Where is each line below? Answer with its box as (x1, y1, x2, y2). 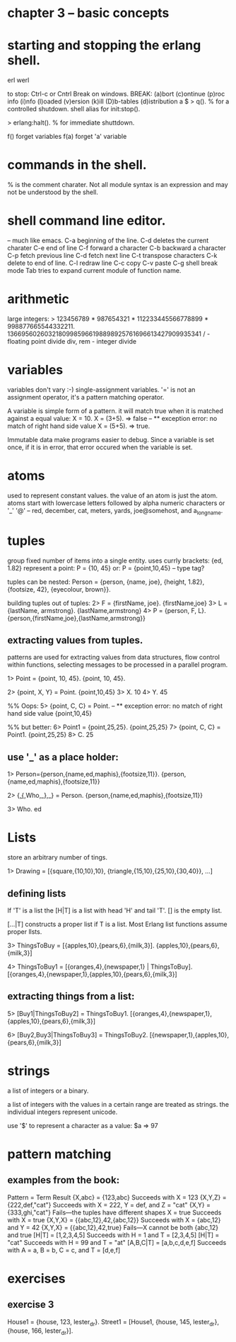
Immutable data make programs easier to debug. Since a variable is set (7, 435, 214, 444)
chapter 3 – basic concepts (7, 5, 170, 21)
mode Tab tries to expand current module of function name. (7, 266, 182, 274)
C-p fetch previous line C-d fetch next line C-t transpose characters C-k (7, 252, 218, 259)
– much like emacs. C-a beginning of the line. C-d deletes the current (7, 236, 209, 244)
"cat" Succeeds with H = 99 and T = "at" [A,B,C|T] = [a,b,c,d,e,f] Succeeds (7, 1238, 227, 1246)
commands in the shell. (7, 157, 147, 173)
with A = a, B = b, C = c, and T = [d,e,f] (7, 1246, 121, 1254)
